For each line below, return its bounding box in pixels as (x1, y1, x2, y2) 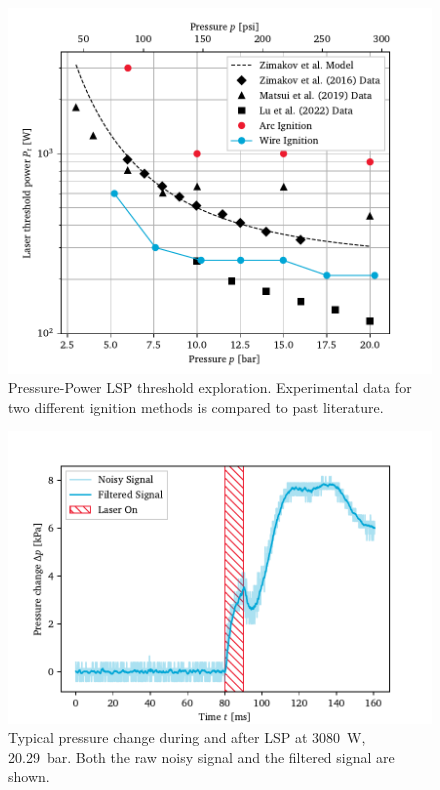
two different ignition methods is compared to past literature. (8, 396, 384, 417)
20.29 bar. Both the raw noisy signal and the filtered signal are (8, 746, 395, 767)
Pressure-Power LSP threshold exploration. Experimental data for (8, 377, 412, 398)
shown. (8, 766, 50, 787)
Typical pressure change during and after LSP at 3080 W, (8, 727, 366, 748)
